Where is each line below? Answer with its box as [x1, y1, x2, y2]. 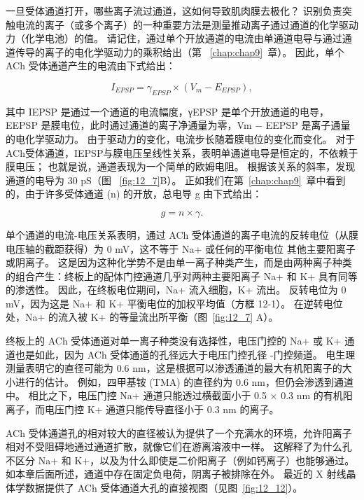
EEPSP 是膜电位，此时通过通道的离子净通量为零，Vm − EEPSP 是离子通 [6, 118, 341, 132]
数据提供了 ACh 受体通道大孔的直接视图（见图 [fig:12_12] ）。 [24, 480, 303, 495]
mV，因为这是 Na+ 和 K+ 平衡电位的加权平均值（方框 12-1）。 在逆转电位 [6, 296, 343, 310]
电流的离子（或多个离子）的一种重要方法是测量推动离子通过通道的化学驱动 [15, 17, 358, 32]
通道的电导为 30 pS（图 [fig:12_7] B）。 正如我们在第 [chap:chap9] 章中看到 [6, 172, 346, 187]
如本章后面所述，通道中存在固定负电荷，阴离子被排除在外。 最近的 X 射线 [6, 466, 346, 481]
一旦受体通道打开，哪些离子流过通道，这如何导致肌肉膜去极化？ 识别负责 [6, 4, 342, 18]
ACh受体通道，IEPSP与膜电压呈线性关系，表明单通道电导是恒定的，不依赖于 [6, 145, 358, 160]
